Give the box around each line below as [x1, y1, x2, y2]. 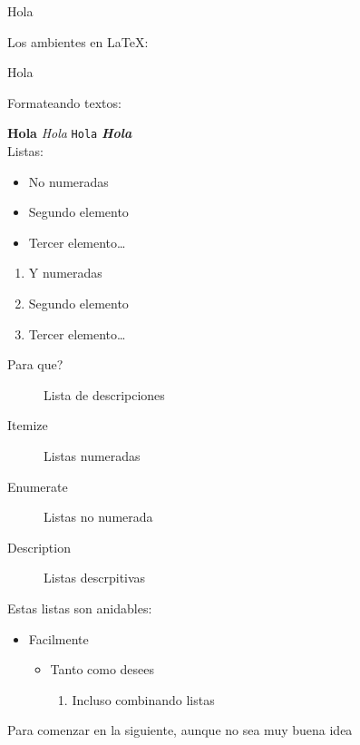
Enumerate [7, 476, 68, 495]
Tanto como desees [50, 660, 155, 679]
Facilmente [28, 629, 89, 648]
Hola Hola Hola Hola [7, 123, 132, 142]
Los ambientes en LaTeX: [7, 32, 149, 51]
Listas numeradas [44, 446, 141, 465]
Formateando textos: [7, 93, 122, 112]
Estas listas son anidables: [7, 598, 152, 617]
